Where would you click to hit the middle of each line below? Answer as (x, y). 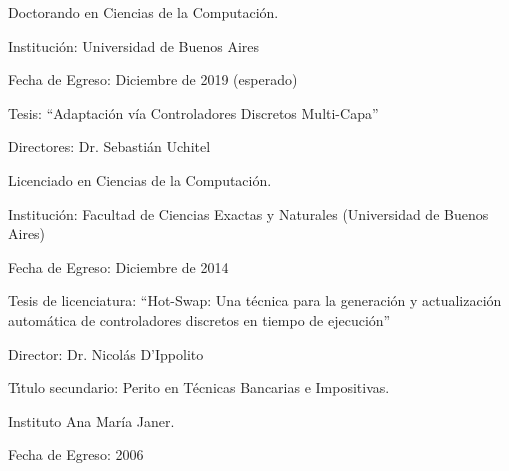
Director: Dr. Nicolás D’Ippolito (106, 353)
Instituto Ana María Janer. (91, 420)
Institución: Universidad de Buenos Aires (134, 45)
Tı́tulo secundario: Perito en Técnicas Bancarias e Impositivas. (199, 387)
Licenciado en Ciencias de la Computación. (140, 179)
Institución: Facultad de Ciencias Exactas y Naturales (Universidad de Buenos (248, 213)
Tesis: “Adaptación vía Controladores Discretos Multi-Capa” (193, 112)
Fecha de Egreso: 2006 (76, 454)
